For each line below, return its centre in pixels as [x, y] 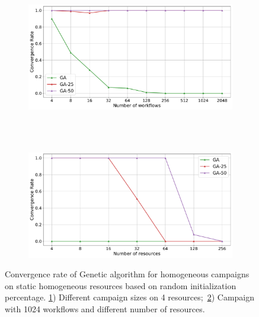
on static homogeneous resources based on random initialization [121, 285]
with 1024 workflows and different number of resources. [105, 308]
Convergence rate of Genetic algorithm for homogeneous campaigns [127, 274]
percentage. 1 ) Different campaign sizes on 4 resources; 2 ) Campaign [130, 297]
